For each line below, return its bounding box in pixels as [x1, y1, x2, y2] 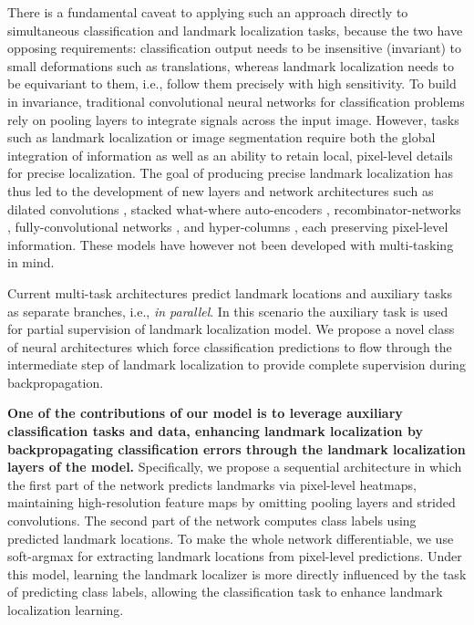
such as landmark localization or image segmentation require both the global [7, 128, 436, 147]
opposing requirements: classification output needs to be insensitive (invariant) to [7, 38, 462, 57]
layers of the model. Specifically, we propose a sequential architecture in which [7, 457, 462, 476]
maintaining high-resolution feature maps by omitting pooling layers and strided [7, 493, 456, 512]
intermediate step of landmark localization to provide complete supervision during [7, 355, 466, 374]
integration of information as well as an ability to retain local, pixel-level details [7, 145, 453, 164]
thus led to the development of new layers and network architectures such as [7, 181, 434, 200]
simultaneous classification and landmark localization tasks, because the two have [7, 20, 463, 39]
